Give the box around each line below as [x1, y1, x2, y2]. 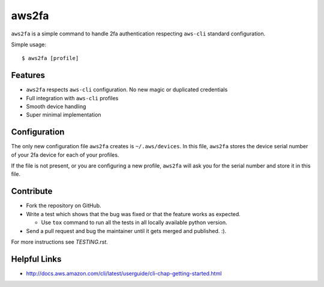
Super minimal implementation [26, 111, 101, 118]
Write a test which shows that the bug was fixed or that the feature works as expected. [26, 210, 241, 217]
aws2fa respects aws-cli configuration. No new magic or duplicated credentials [26, 86, 228, 93]
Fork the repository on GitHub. [26, 202, 101, 210]
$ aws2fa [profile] [22, 55, 79, 62]
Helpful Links [11, 254, 62, 264]
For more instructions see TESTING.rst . [11, 238, 108, 246]
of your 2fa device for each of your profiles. [11, 151, 119, 159]
